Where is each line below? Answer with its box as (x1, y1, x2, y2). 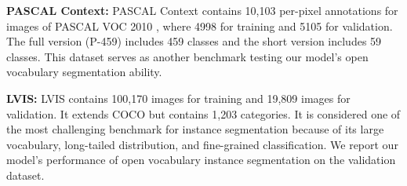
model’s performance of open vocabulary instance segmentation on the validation (6, 151, 396, 168)
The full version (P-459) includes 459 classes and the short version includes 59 (6, 33, 382, 49)
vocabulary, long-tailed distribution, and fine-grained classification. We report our (6, 136, 398, 152)
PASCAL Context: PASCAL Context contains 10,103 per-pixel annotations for (6, 2, 398, 18)
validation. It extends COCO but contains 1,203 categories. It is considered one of (6, 105, 401, 122)
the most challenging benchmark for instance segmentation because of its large (6, 121, 384, 137)
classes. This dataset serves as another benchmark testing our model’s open (6, 48, 369, 64)
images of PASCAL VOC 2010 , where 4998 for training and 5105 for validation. (6, 17, 393, 34)
